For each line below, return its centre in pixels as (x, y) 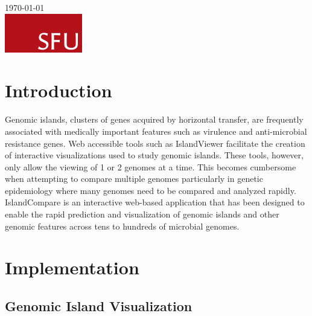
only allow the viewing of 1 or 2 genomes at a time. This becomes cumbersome (151, 166)
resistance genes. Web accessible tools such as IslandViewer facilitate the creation (155, 143)
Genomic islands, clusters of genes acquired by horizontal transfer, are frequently (154, 119)
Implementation (72, 267)
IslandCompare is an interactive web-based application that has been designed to (155, 202)
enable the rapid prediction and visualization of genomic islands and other (142, 214)
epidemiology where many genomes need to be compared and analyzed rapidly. (151, 190)
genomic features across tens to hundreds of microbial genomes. (122, 226)
